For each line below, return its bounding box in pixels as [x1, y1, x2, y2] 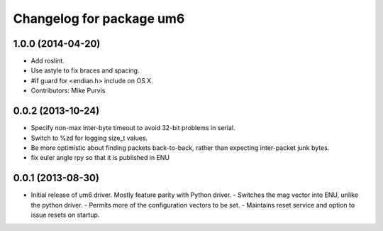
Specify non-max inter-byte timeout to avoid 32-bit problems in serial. [30, 124, 235, 132]
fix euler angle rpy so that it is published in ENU [30, 154, 170, 162]
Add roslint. [30, 57, 65, 65]
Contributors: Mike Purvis [30, 86, 106, 95]
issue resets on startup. [30, 210, 100, 219]
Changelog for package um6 [13, 11, 185, 26]
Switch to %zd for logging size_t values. [30, 134, 148, 142]
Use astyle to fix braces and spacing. [30, 66, 140, 75]
